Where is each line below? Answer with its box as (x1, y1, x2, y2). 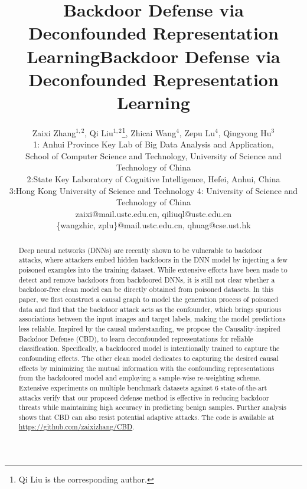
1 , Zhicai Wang (122, 124, 177, 139)
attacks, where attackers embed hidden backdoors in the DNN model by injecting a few (18, 255, 288, 265)
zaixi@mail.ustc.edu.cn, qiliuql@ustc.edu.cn (75, 207, 232, 219)
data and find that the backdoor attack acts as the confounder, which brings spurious (18, 304, 282, 314)
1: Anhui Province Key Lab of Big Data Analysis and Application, (33, 138, 274, 150)
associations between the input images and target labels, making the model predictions (18, 314, 286, 324)
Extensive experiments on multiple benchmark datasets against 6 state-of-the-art (18, 382, 267, 392)
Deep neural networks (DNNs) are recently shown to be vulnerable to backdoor (18, 245, 263, 255)
